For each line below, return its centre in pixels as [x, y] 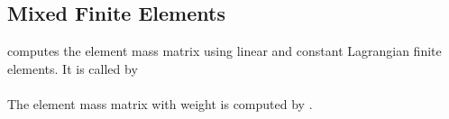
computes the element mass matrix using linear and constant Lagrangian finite [224, 51]
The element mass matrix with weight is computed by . [160, 103]
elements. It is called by [73, 68]
